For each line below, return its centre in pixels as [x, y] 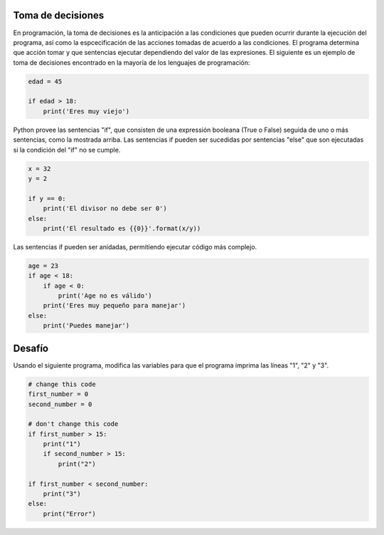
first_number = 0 [58, 394]
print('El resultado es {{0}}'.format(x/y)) [122, 228]
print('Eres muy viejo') [86, 111]
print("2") [77, 464]
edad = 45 [45, 81]
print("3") [62, 494]
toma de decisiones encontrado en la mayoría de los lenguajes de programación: [132, 62]
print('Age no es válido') [105, 296]
